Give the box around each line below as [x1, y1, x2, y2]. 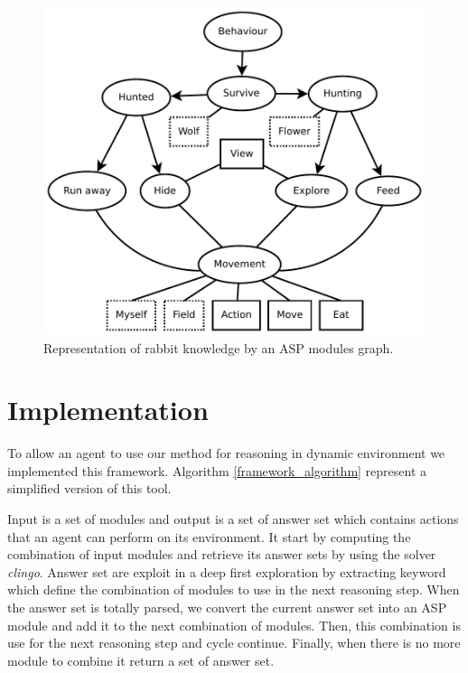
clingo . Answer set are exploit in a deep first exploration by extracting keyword [7, 562, 446, 581]
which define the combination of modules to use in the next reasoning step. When [7, 580, 460, 599]
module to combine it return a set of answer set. [7, 650, 275, 669]
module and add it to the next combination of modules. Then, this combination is [7, 615, 461, 634]
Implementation [7, 391, 209, 428]
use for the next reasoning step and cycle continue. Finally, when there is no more [7, 633, 461, 652]
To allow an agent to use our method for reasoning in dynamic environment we [7, 444, 445, 463]
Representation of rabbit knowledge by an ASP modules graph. [43, 338, 394, 357]
